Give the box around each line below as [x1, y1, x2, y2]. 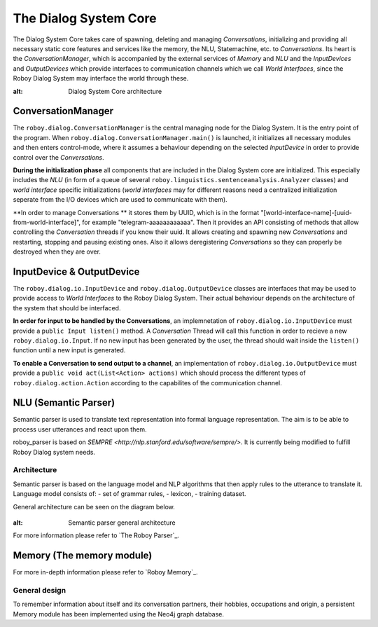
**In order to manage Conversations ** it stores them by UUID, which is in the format [13, 208, 260, 216]
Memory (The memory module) [13, 550, 153, 562]
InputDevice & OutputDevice [13, 266, 140, 277]
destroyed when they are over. [13, 247, 101, 256]
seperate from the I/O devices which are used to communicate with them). [13, 195, 227, 204]
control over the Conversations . [13, 153, 104, 161]
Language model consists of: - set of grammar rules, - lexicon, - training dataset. [13, 490, 246, 498]
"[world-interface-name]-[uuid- [260, 208, 353, 216]
